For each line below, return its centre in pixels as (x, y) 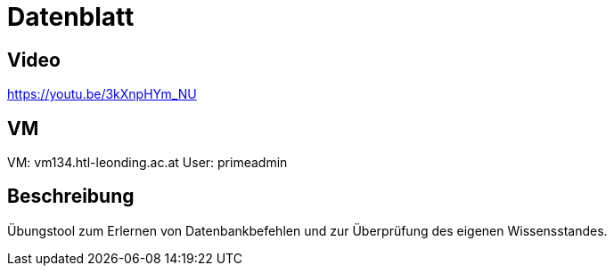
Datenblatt (71, 17)
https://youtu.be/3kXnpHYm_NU (102, 94)
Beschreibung (71, 197)
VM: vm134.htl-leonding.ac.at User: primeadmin (147, 163)
